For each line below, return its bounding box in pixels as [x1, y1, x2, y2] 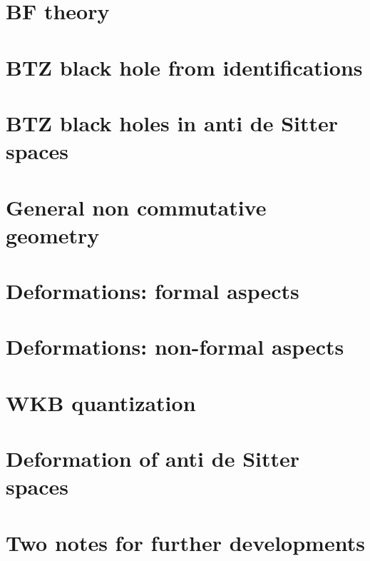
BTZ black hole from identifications [6, 52, 363, 81]
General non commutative [6, 192, 267, 221]
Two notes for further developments [6, 527, 365, 557]
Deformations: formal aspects [6, 276, 299, 305]
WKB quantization [6, 388, 196, 417]
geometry [6, 220, 100, 249]
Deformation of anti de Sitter [6, 444, 300, 473]
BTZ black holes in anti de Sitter [6, 108, 339, 137]
